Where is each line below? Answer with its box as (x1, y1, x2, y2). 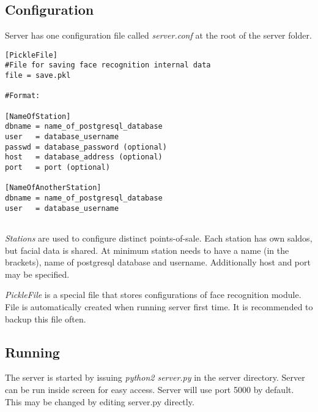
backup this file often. (5, 312, 86, 325)
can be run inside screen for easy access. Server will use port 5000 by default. (5, 383, 294, 395)
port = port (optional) (5, 163, 110, 172)
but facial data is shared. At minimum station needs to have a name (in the (5, 243, 289, 256)
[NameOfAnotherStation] (5, 183, 102, 193)
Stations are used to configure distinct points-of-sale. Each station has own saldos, (5, 231, 312, 244)
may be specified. (5, 267, 70, 280)
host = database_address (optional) (5, 153, 163, 162)
